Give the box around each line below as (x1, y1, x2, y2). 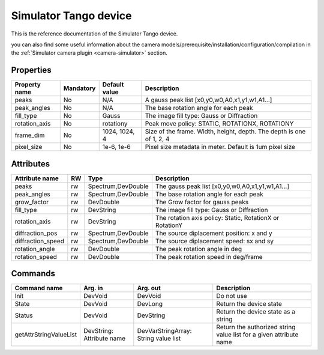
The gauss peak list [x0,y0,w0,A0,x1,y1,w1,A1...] (155, 182, 290, 190)
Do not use (216, 292, 247, 300)
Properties (11, 65, 52, 75)
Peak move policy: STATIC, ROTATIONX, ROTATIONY (145, 120, 294, 128)
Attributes (11, 159, 50, 169)
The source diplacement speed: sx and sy (155, 237, 274, 245)
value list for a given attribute (216, 330, 299, 339)
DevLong (137, 300, 163, 308)
